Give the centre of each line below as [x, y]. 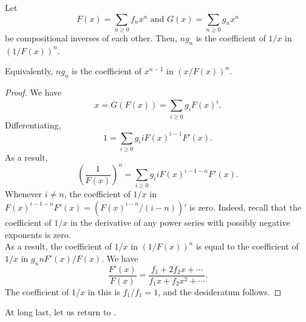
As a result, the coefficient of [58, 246]
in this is [104, 291]
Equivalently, [29, 71]
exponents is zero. [38, 234]
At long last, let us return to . [61, 312]
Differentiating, [33, 124]
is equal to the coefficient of [247, 246]
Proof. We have [33, 92]
